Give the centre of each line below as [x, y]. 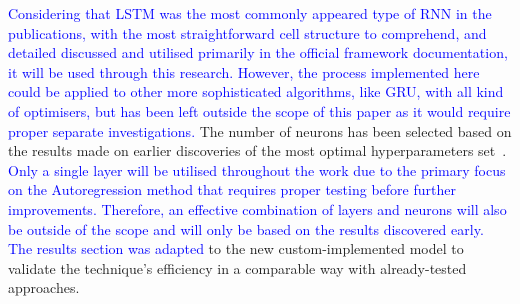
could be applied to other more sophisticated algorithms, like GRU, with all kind [256, 91]
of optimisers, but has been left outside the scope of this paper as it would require [259, 110]
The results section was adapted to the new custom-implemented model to [236, 248]
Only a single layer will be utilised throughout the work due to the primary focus [257, 169]
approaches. [44, 287]
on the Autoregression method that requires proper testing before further [232, 189]
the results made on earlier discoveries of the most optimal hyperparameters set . [257, 150]
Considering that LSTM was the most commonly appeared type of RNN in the [250, 13]
